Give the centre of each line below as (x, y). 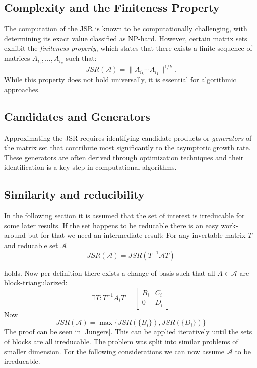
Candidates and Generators (77, 116)
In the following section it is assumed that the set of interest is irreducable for (124, 216)
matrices (17, 58)
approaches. (22, 89)
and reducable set (31, 245)
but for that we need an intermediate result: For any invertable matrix (137, 235)
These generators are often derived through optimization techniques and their (124, 157)
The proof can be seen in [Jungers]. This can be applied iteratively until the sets (128, 331)
